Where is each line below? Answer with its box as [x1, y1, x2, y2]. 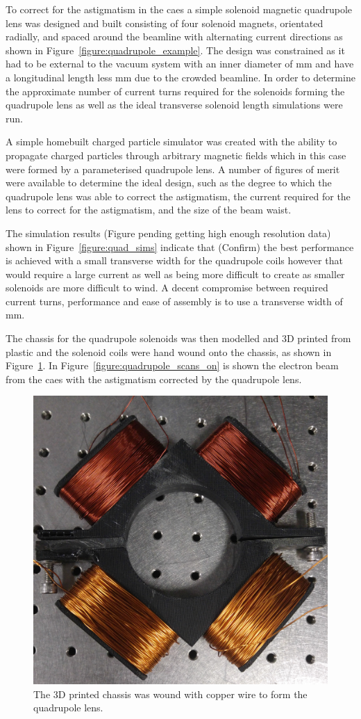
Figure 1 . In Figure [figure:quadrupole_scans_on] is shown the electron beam [6, 358, 339, 373]
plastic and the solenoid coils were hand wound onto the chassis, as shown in [6, 344, 332, 359]
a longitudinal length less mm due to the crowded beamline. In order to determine [6, 70, 355, 84]
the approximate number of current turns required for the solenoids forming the [6, 83, 345, 98]
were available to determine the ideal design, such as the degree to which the [6, 175, 332, 190]
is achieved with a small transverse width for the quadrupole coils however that [6, 253, 343, 268]
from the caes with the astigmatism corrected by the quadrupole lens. [6, 371, 302, 386]
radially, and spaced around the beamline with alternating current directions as [6, 29, 343, 44]
